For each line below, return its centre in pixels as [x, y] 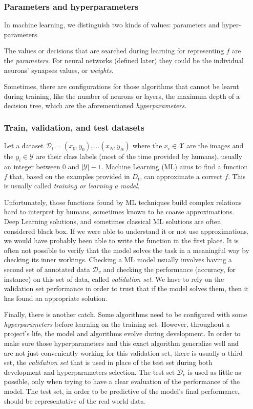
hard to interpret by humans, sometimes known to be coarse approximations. [119, 212]
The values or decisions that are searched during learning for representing [114, 51]
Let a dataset [24, 146]
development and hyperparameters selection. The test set [89, 372]
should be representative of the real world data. [75, 400]
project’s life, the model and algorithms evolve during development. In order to [122, 333]
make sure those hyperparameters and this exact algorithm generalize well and [121, 343]
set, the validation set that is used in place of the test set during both [108, 362]
